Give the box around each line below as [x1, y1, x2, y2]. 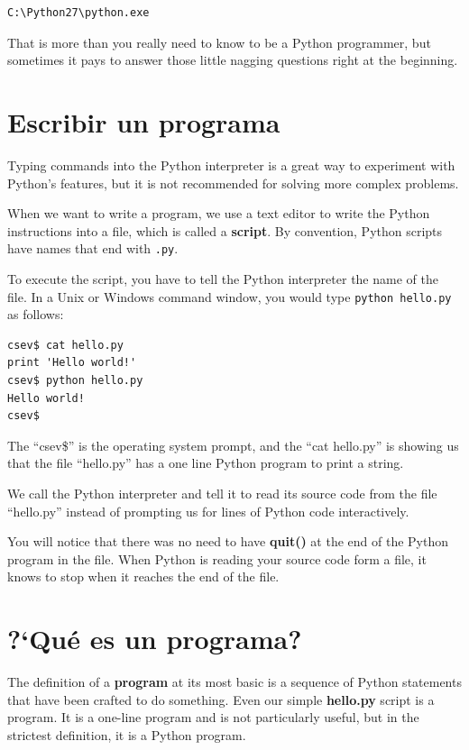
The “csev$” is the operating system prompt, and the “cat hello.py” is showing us [7, 435, 459, 454]
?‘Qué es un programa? [7, 620, 302, 657]
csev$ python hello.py [7, 373, 143, 387]
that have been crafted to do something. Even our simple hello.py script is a [7, 690, 435, 709]
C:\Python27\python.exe [7, 6, 150, 19]
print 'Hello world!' [7, 356, 137, 370]
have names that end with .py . [7, 239, 179, 258]
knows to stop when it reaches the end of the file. [7, 567, 280, 586]
